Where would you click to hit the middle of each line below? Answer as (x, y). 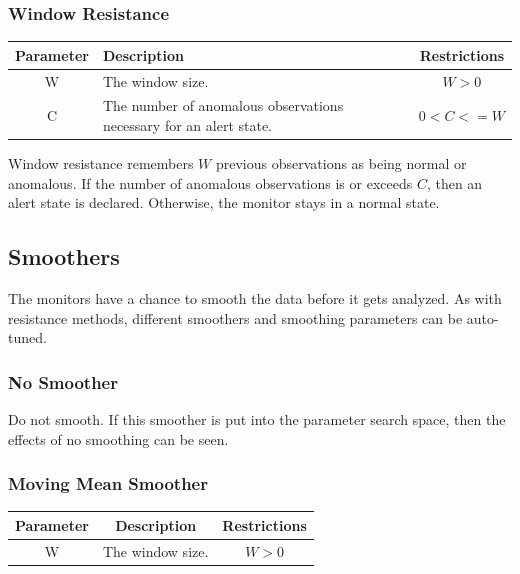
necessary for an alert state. (187, 125)
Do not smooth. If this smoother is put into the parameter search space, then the (257, 419)
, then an (454, 182)
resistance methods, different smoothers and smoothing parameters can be (235, 317)
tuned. (27, 337)
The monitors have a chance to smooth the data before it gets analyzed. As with (255, 298)
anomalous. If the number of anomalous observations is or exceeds (210, 182)
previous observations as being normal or (341, 163)
